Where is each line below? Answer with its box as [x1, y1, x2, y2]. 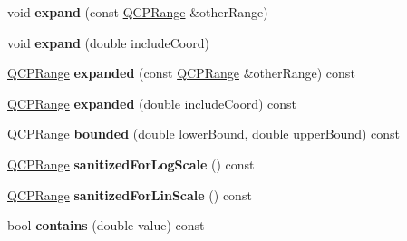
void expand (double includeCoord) [7, 33, 209, 52]
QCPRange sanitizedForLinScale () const [7, 185, 252, 204]
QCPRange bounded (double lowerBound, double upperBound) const [7, 124, 400, 143]
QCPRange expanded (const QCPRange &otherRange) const [7, 63, 355, 82]
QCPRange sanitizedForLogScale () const [7, 154, 255, 173]
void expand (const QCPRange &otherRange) [7, 3, 268, 21]
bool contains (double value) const [7, 216, 205, 235]
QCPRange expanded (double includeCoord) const [7, 93, 297, 112]
